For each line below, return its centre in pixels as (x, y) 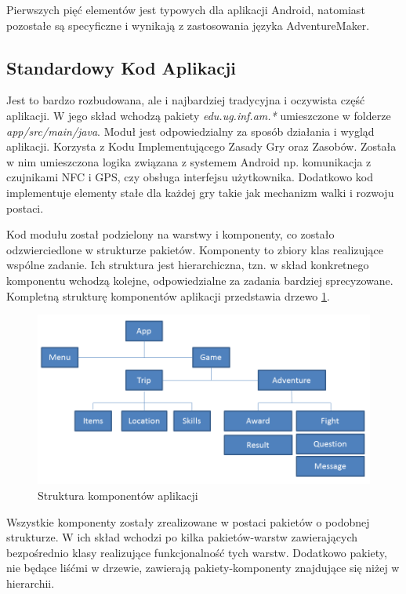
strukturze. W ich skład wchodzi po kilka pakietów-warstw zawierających (182, 537)
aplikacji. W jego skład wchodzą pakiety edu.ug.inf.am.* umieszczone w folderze (199, 115)
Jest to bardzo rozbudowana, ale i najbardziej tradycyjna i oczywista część (186, 100)
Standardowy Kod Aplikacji (121, 67)
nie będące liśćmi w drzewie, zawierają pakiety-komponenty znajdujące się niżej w (203, 568)
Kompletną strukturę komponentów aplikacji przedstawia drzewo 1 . (168, 295)
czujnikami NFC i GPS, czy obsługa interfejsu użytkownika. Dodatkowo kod (190, 177)
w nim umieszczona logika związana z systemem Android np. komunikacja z (189, 161)
